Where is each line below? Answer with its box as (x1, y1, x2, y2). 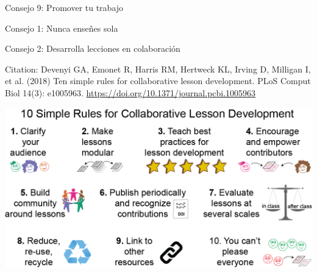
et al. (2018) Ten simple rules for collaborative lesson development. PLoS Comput (5, 74, 311, 87)
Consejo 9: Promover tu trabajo (5, 1, 124, 13)
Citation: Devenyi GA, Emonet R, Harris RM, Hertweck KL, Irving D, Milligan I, (5, 62, 311, 75)
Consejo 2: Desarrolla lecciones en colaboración (5, 42, 180, 55)
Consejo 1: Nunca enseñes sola (5, 21, 118, 34)
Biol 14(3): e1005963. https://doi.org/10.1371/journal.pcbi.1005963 (5, 86, 256, 99)
